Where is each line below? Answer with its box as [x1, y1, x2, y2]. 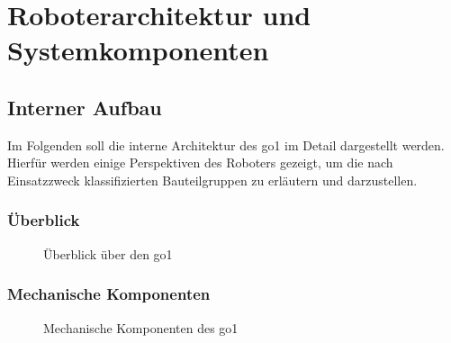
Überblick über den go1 [43, 244, 173, 263]
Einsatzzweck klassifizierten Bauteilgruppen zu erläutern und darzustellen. [7, 170, 418, 189]
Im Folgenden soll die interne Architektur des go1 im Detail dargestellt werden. [7, 135, 445, 154]
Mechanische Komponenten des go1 [43, 318, 239, 337]
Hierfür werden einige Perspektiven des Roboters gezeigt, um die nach [7, 153, 393, 172]
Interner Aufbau [7, 93, 162, 121]
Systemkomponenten [7, 32, 269, 68]
